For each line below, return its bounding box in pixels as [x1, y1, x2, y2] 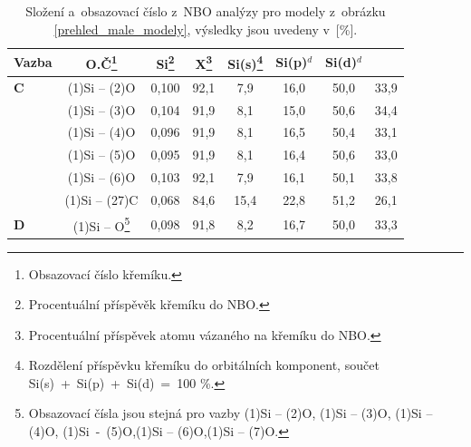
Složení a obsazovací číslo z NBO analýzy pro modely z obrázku [25, 2, 386, 20]
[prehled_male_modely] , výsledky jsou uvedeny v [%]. [53, 19, 358, 38]
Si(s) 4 [227, 52, 264, 73]
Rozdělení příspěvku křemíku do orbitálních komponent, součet [28, 355, 380, 374]
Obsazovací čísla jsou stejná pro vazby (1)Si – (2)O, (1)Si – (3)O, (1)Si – [28, 403, 433, 423]
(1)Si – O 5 [72, 213, 130, 235]
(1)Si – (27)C [64, 189, 139, 209]
